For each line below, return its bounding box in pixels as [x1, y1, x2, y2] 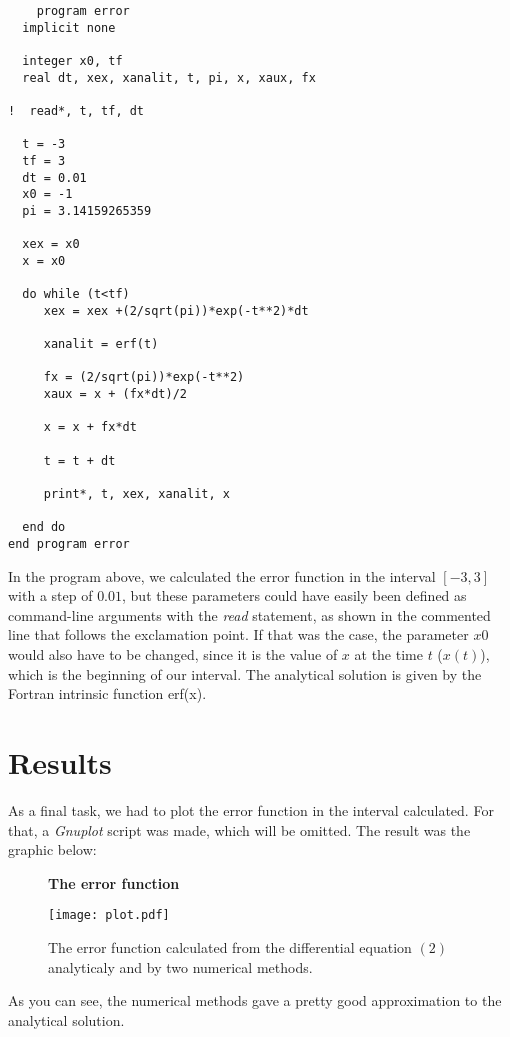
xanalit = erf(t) [43, 337, 159, 352]
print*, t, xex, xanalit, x [43, 487, 230, 502]
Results [8, 742, 112, 782]
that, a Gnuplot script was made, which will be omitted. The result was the [8, 819, 471, 840]
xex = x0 [22, 237, 80, 252]
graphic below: [8, 839, 97, 860]
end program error [8, 537, 130, 551]
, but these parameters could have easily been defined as [122, 585, 467, 606]
